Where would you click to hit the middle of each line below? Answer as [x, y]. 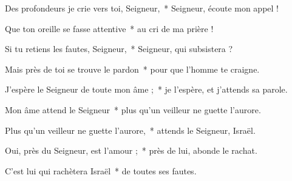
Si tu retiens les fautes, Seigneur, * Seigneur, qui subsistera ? [119, 49]
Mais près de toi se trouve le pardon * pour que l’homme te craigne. [132, 69]
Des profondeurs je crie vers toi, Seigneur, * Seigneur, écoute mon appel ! [142, 8]
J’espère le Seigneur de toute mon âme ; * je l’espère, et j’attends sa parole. [146, 89]
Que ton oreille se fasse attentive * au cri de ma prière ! [109, 28]
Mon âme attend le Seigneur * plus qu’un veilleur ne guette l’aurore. [133, 109]
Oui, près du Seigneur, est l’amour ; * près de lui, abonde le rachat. [131, 150]
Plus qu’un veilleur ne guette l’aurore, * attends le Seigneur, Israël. [130, 130]
